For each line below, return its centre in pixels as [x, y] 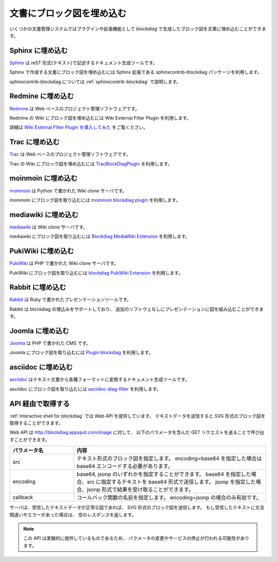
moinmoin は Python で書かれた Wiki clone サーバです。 [68, 190]
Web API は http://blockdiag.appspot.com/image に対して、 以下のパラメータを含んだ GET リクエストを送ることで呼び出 [137, 432]
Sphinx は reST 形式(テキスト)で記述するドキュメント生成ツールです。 [83, 63]
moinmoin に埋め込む [44, 178]
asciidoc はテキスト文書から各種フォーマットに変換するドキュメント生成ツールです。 [100, 379]
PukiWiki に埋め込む [42, 251]
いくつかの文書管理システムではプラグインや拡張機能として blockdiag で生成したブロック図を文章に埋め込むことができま [138, 29]
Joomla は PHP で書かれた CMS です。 [50, 343]
